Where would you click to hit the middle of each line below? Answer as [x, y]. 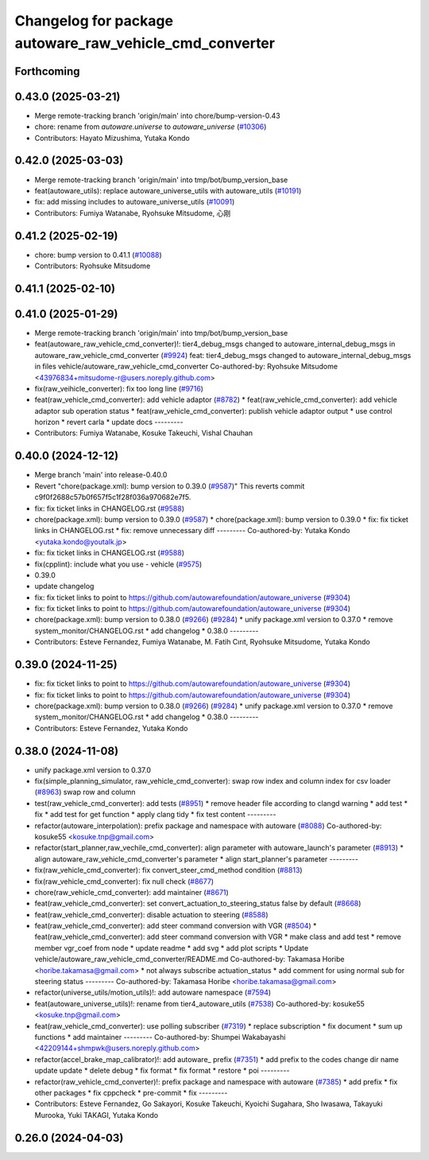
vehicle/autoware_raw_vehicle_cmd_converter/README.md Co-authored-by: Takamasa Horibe [189, 960]
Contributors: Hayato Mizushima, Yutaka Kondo [112, 138]
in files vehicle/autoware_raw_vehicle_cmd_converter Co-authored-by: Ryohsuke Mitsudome [186, 367]
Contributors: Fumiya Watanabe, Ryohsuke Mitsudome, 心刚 [133, 213]
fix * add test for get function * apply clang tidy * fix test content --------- [155, 815]
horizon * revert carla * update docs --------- [109, 422]
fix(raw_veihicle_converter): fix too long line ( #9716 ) [119, 388]
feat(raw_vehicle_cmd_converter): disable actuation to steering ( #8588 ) [152, 914]
